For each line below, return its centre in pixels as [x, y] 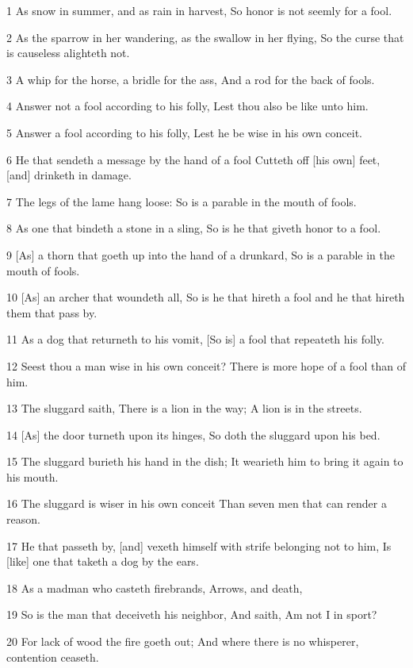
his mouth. [33, 476]
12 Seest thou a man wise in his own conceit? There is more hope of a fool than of [206, 365]
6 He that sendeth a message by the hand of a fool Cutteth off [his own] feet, [193, 159]
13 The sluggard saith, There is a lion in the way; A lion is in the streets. [184, 408]
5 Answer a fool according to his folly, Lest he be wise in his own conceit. [185, 132]
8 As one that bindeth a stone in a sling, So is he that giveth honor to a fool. [194, 228]
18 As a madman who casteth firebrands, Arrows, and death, [155, 587]
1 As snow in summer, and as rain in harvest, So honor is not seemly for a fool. [199, 10]
